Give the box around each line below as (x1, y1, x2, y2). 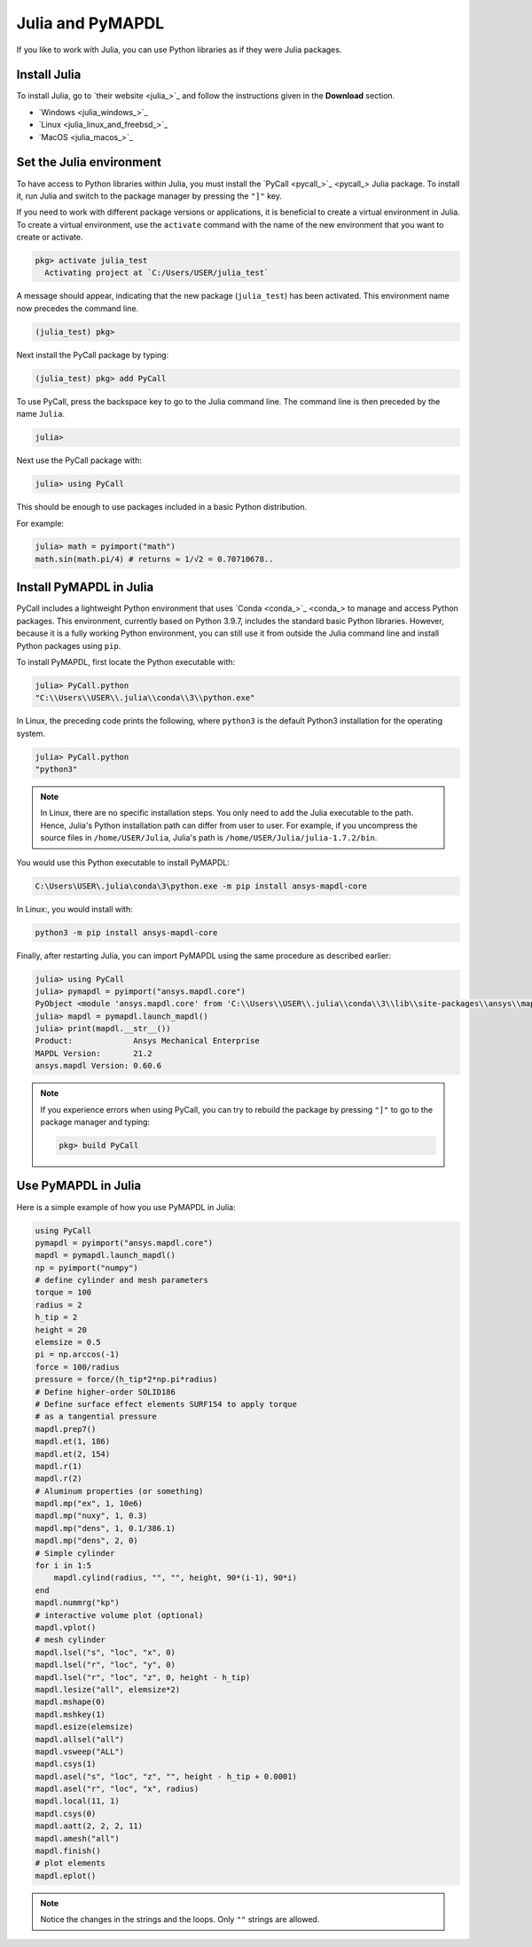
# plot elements (35, 1858, 106, 1868)
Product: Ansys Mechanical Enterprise (35, 1036, 261, 1046)
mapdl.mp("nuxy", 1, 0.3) (35, 1511, 148, 1521)
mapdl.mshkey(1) (35, 1709, 106, 1719)
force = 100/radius (35, 1362, 120, 1372)
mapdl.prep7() (35, 1424, 97, 1434)
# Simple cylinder (35, 1548, 115, 1558)
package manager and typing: (40, 1117, 151, 1128)
